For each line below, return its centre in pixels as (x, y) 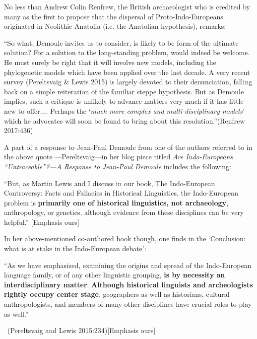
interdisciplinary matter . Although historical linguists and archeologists (128, 284)
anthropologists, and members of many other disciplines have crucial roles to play (128, 304)
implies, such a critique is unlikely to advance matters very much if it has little (124, 101)
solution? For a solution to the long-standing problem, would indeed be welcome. (127, 52)
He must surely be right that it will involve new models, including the (110, 62)
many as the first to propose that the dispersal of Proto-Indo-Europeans (114, 16)
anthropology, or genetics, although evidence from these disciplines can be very (124, 212)
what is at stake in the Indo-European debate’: (75, 248)
